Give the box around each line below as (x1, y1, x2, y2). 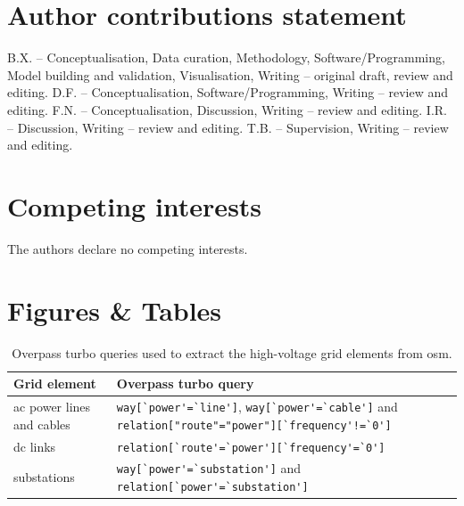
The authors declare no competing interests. (7, 239, 248, 257)
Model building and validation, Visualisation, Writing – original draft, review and (7, 65, 453, 84)
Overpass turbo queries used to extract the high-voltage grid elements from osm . (12, 343, 452, 362)
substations (13, 468, 75, 486)
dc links (13, 437, 56, 455)
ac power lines (13, 397, 91, 416)
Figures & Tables (7, 291, 222, 328)
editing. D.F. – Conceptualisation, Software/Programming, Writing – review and (7, 83, 449, 102)
